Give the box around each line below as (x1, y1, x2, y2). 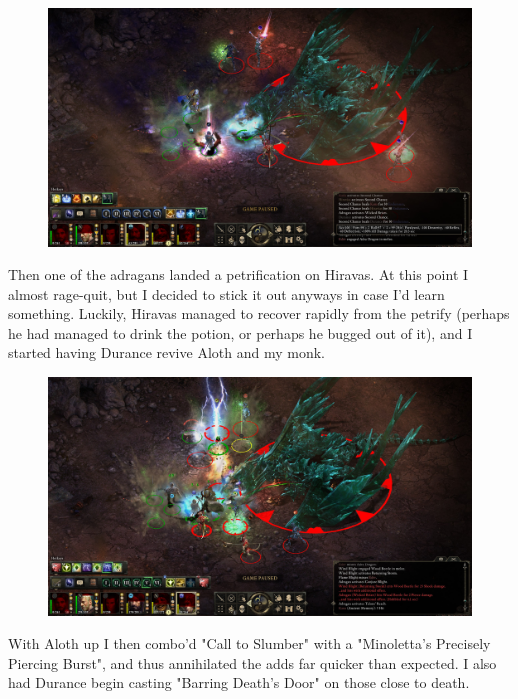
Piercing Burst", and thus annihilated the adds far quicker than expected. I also (8, 652, 497, 673)
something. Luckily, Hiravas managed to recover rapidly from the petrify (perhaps (8, 303, 510, 324)
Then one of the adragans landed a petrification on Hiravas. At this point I (8, 264, 469, 285)
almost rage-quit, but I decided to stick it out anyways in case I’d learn (8, 283, 445, 304)
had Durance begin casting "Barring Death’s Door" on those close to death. (8, 672, 470, 693)
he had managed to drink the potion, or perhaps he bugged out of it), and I (8, 322, 473, 343)
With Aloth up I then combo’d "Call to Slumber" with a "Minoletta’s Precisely (8, 633, 491, 654)
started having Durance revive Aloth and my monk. (8, 342, 325, 363)
